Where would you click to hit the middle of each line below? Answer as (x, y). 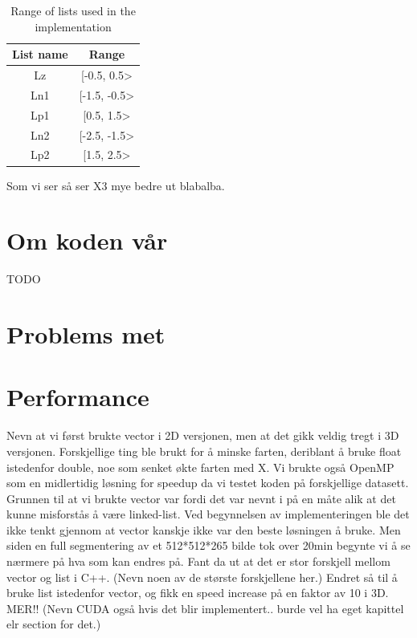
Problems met (86, 334)
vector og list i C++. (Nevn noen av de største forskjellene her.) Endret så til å (202, 577)
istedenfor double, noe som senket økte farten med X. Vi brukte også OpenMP (200, 467)
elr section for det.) (54, 624)
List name (40, 54)
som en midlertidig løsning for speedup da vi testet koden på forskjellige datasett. (208, 483)
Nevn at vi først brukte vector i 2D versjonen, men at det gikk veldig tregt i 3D (203, 435)
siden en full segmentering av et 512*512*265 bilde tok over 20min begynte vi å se (208, 545)
